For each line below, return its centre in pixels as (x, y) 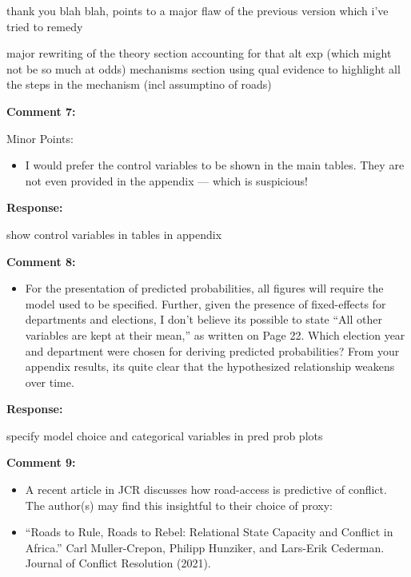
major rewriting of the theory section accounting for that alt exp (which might (199, 53)
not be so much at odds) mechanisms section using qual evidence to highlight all (204, 68)
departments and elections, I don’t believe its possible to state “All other (204, 319)
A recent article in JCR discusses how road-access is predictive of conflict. (206, 489)
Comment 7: (41, 111)
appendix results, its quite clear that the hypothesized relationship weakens (210, 366)
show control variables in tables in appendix (114, 234)
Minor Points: (40, 138)
